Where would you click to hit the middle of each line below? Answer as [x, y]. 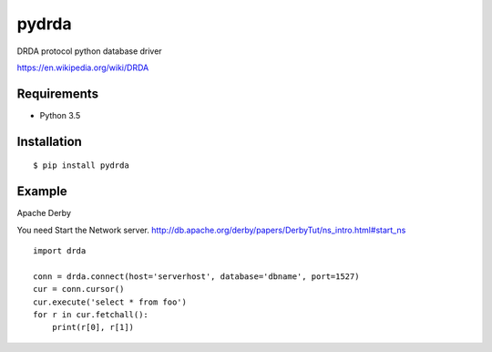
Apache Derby [44, 213]
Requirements [58, 93]
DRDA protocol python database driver [90, 51]
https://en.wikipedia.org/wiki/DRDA [83, 67]
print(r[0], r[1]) [93, 327]
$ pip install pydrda [81, 166]
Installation [49, 141]
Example [42, 192]
